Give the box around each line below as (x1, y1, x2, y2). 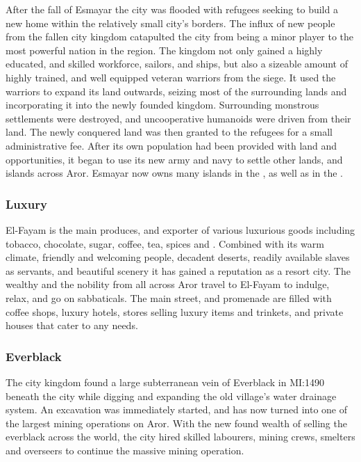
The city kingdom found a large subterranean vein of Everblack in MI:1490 (6, 374, 324, 389)
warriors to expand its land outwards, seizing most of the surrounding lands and (6, 83, 347, 98)
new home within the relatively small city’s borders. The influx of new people (6, 15, 335, 30)
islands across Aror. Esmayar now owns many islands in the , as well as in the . (6, 166, 344, 180)
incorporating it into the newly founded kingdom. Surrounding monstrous (6, 97, 319, 112)
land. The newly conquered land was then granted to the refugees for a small (6, 125, 333, 139)
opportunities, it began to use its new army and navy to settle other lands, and (6, 152, 343, 166)
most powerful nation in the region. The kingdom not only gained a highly (6, 42, 323, 57)
